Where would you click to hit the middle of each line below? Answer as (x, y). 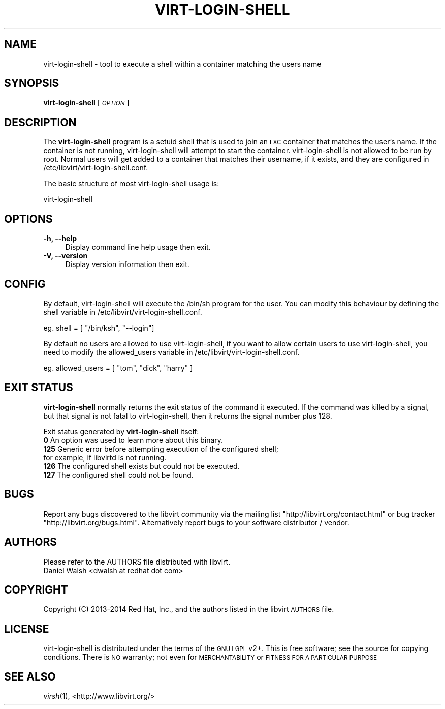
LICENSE (27, 629)
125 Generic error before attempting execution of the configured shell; (161, 449)
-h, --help (60, 239)
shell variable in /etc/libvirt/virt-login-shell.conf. (123, 312)
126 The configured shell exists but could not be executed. (141, 466)
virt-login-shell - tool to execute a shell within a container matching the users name (182, 64)
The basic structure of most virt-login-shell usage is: (131, 184)
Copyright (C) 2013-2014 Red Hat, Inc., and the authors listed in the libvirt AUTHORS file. (189, 609)
